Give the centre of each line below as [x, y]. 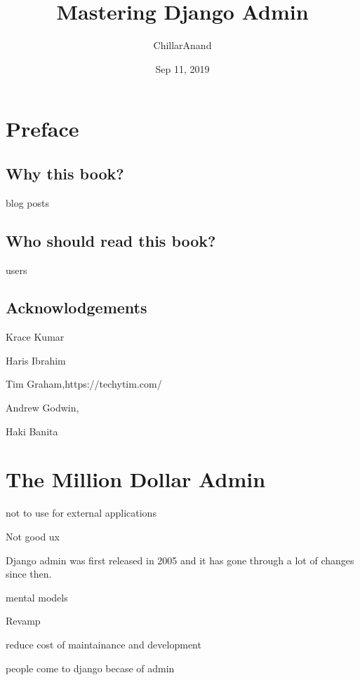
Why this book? [65, 173]
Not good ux [33, 536]
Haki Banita [32, 431]
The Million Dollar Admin [136, 479]
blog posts [27, 202]
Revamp [23, 621]
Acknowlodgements [76, 307]
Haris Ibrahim [36, 360]
